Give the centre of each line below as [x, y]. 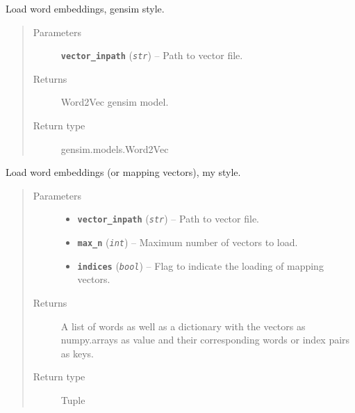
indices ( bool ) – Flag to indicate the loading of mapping [200, 265]
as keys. [77, 353]
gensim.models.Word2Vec [115, 148]
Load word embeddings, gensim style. [85, 8]
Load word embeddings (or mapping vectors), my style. [123, 172]
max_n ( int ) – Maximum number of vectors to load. [188, 242]
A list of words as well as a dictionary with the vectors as [183, 326]
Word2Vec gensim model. [115, 102]
